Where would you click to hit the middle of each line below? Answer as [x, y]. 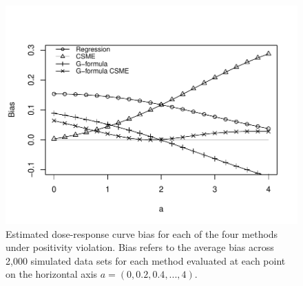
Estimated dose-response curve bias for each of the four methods [142, 233]
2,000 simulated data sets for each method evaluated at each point [146, 260]
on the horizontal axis [52, 274]
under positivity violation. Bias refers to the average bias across [140, 247]
